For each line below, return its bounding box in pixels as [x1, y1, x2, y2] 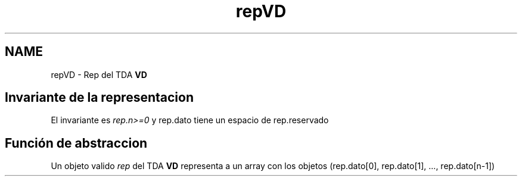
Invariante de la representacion [5, 90, 194, 105]
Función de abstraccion [5, 135, 148, 151]
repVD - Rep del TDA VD [51, 69, 147, 80]
